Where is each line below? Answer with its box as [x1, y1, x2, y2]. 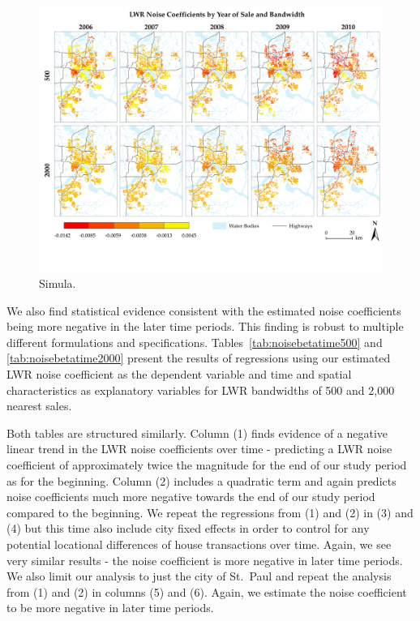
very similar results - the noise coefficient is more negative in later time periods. [6, 551, 403, 568]
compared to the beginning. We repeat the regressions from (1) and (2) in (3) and [6, 503, 414, 520]
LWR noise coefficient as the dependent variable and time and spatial [6, 366, 352, 383]
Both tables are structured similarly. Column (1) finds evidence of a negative [6, 424, 388, 441]
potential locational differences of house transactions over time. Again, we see [6, 536, 392, 553]
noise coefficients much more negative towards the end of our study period [6, 488, 375, 505]
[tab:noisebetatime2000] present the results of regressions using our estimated [6, 349, 391, 366]
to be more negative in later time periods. [6, 599, 214, 616]
